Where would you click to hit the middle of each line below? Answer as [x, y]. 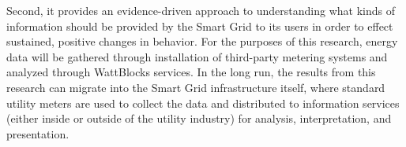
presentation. [38, 133]
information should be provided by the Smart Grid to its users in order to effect [200, 26]
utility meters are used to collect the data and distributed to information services [203, 103]
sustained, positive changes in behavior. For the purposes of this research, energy [202, 41]
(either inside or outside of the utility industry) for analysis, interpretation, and [199, 118]
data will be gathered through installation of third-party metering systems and [197, 56]
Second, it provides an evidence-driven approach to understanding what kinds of [201, 10]
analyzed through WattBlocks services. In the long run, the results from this [191, 72]
